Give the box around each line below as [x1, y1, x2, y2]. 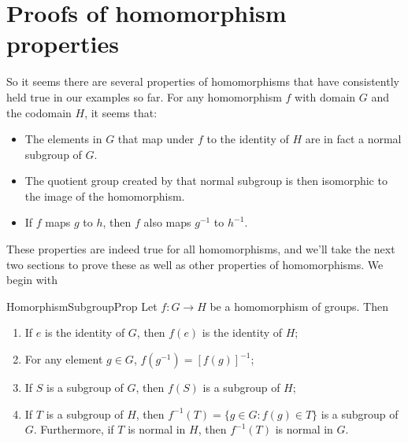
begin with [6, 271, 57, 288]
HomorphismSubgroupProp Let [6, 297, 158, 314]
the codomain [6, 104, 72, 120]
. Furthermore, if [33, 421, 114, 437]
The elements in [24, 131, 102, 147]
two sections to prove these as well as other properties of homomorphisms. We [6, 256, 384, 272]
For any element [24, 351, 103, 367]
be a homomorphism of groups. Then [210, 297, 389, 314]
